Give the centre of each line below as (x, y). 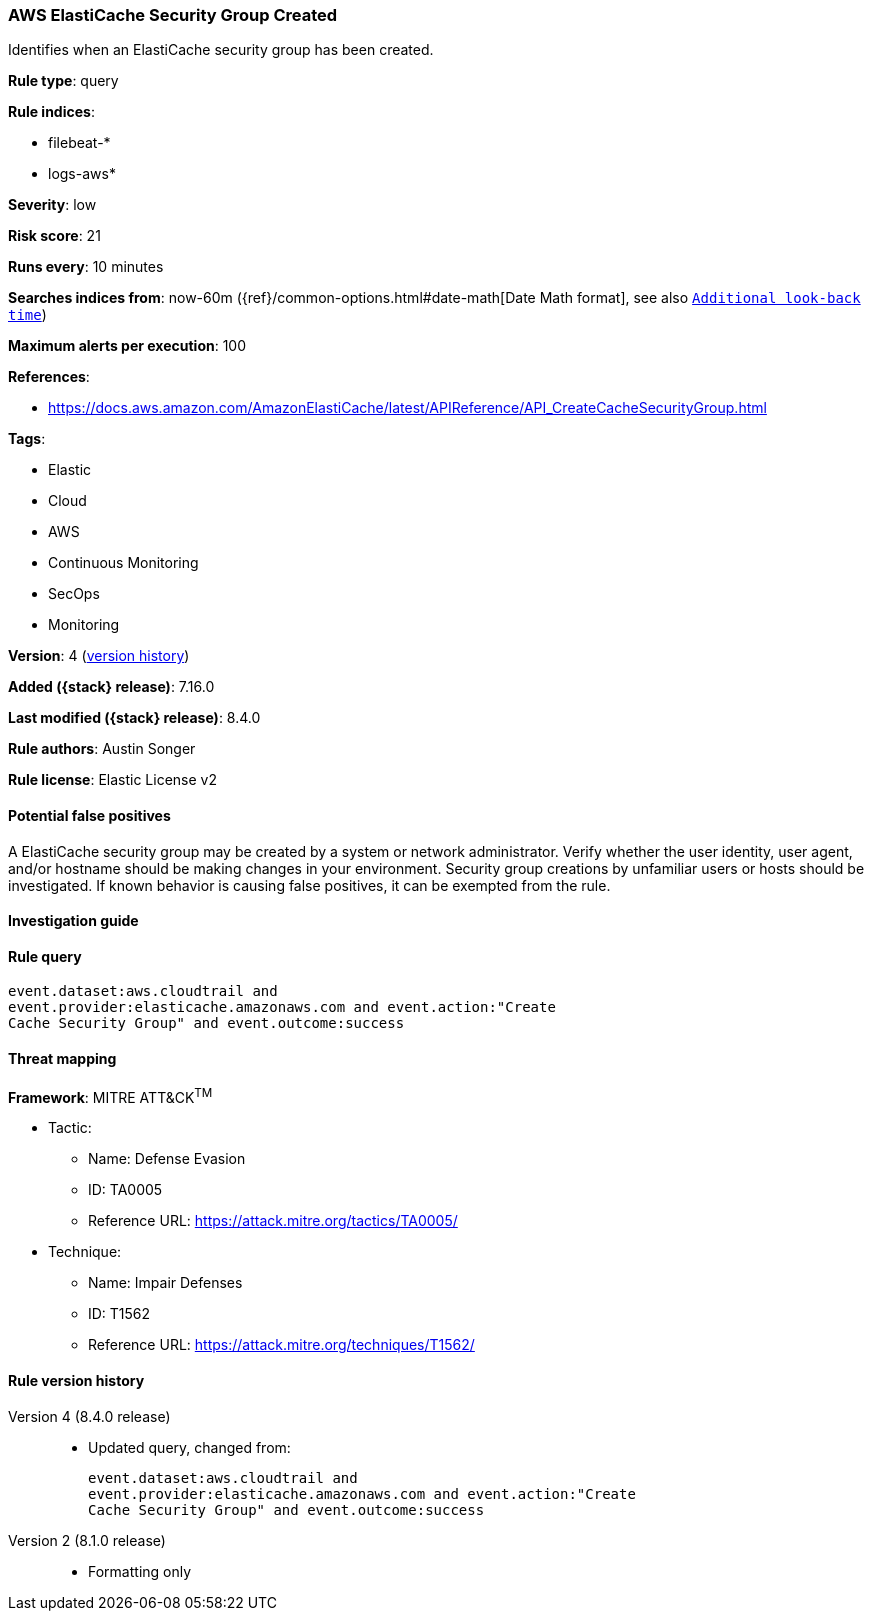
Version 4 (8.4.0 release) (89, 1416)
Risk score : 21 (54, 236)
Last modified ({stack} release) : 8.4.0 (134, 718)
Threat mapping (62, 1059)
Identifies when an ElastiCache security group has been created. (221, 50)
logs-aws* (82, 174)
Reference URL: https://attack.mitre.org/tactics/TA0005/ (273, 1221)
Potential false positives (89, 815)
